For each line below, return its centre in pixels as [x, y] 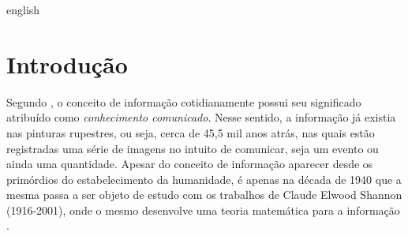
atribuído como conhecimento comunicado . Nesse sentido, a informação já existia [201, 117]
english [23, 9]
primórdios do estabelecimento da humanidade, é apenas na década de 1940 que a [204, 179]
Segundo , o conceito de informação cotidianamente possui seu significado [184, 101]
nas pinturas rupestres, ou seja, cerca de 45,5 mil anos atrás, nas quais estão [191, 132]
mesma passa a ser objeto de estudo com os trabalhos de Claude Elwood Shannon [204, 195]
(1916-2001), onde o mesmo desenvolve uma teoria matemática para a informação [203, 210]
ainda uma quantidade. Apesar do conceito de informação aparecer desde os [190, 164]
